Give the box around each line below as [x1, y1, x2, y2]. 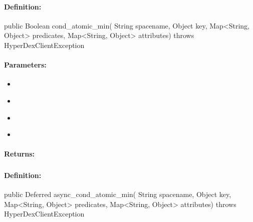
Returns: [4, 148, 35, 159]
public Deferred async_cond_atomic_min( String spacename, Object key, [4, 189, 231, 199]
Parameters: [4, 59, 47, 70]
